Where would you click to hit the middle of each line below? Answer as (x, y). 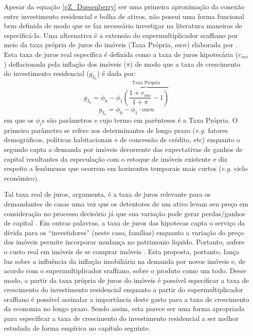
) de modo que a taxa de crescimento (185, 64)
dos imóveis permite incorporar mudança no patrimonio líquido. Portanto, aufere (124, 242)
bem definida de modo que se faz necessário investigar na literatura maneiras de (123, 26)
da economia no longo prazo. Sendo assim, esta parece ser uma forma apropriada (124, 308)
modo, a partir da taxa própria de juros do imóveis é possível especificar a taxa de (126, 280)
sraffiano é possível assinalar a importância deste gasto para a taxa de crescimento (126, 299)
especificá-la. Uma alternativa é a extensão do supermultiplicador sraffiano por (121, 35)
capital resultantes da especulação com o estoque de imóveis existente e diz (116, 159)
